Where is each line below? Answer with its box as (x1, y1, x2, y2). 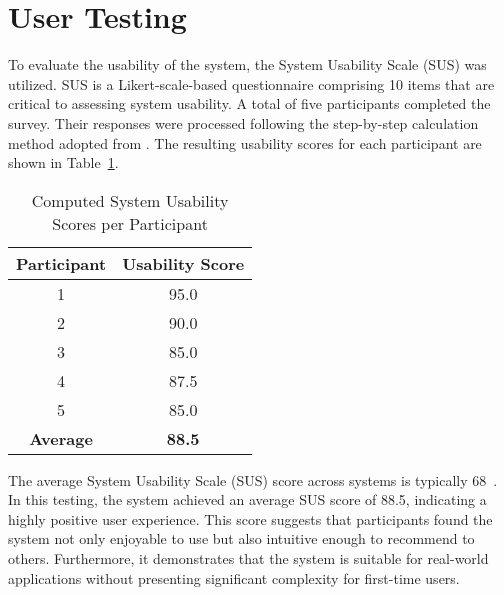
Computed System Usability (31, 188, 229, 212)
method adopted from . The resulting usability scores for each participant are (8, 132, 482, 153)
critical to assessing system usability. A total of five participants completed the (8, 93, 491, 114)
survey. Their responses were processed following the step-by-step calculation (8, 112, 479, 133)
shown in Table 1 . (8, 152, 119, 173)
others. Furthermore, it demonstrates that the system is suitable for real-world (8, 548, 489, 569)
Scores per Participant (52, 211, 208, 235)
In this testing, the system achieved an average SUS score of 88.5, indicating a (8, 489, 487, 510)
